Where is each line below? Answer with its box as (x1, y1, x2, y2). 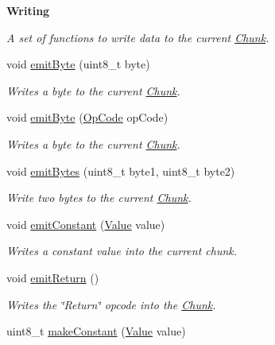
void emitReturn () (6, 269, 99, 285)
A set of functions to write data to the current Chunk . (6, 29, 269, 45)
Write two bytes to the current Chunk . (6, 189, 192, 206)
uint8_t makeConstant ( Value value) (6, 323, 186, 339)
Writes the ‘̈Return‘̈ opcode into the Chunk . (6, 296, 216, 312)
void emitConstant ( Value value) (6, 215, 165, 232)
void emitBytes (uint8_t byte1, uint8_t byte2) (6, 162, 235, 179)
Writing (6, 2, 50, 18)
